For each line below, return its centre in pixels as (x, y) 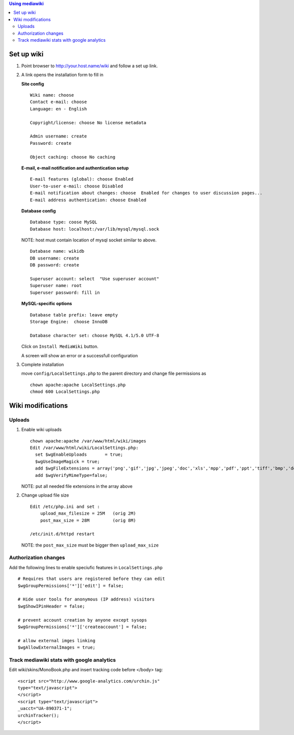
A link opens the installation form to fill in (62, 75)
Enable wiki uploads (42, 430)
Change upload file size (45, 495)
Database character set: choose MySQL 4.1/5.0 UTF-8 (95, 335)
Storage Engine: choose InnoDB (69, 322)
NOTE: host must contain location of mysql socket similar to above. (89, 240)
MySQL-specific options (47, 304)
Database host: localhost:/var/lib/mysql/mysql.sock (95, 229)
